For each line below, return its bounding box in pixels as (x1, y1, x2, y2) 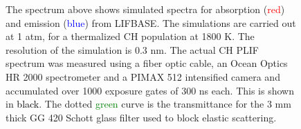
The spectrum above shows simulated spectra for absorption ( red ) (6, 2, 285, 16)
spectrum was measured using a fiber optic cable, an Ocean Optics (6, 56, 288, 70)
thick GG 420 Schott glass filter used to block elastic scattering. (6, 110, 277, 124)
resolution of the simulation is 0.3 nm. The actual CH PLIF (6, 42, 259, 57)
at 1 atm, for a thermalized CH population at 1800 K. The (6, 29, 255, 43)
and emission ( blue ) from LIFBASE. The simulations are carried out (6, 15, 296, 30)
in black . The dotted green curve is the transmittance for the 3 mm (6, 97, 291, 111)
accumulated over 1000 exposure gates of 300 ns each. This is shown (6, 83, 294, 97)
